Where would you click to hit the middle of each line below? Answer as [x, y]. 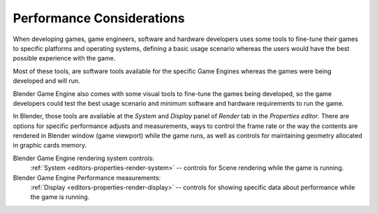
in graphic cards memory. [50, 145]
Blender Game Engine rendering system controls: [84, 158]
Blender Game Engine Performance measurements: [87, 177]
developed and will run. [46, 81]
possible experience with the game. [64, 58]
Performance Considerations [99, 18]
